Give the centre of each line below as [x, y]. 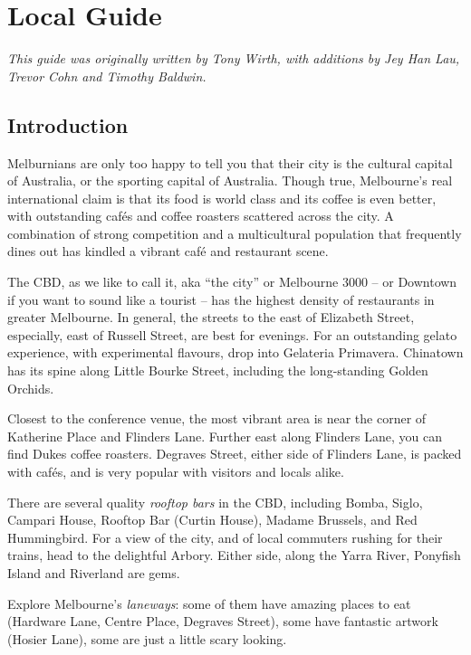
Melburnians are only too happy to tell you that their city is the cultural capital [230, 162]
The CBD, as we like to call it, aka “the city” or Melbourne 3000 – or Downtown [232, 282]
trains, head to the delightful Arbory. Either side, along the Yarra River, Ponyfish [234, 555]
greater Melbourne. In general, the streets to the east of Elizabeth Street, [211, 317]
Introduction [68, 124]
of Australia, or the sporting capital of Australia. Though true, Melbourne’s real [230, 180]
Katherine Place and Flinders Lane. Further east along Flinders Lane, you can [225, 436]
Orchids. [31, 388]
